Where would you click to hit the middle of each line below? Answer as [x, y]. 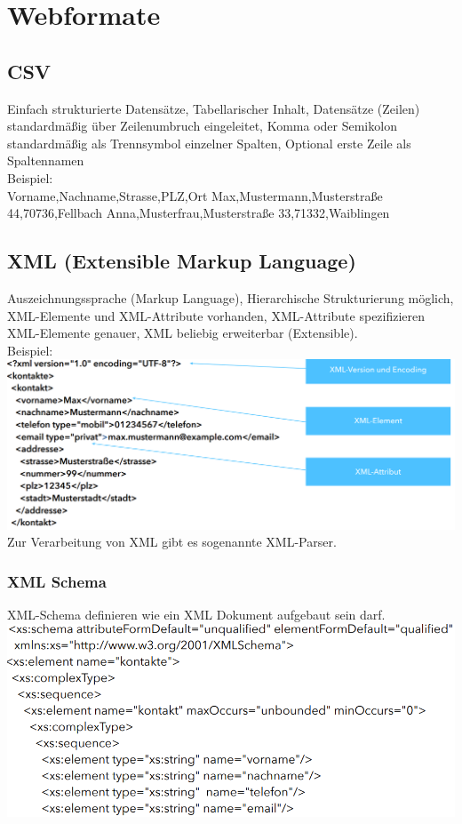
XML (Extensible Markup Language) [182, 261]
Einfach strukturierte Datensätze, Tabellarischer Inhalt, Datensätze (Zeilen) [214, 108]
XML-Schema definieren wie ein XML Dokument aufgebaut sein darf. [196, 615]
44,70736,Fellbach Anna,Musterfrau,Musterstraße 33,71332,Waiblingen [199, 213]
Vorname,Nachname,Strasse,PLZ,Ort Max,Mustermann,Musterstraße [195, 195]
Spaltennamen [46, 160]
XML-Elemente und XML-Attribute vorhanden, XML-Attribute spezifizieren [216, 315]
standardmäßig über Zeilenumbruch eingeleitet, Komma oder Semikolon [202, 126]
